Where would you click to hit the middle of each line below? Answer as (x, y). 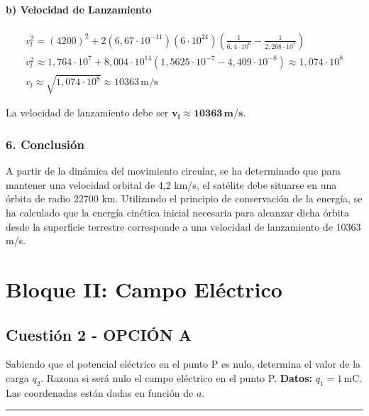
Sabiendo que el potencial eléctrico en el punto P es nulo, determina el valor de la (183, 364)
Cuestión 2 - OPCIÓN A (99, 334)
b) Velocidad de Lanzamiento (79, 9)
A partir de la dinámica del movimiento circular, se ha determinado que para (174, 171)
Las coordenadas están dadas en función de (100, 392)
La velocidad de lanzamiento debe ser (87, 113)
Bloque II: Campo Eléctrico (144, 289)
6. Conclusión (45, 144)
